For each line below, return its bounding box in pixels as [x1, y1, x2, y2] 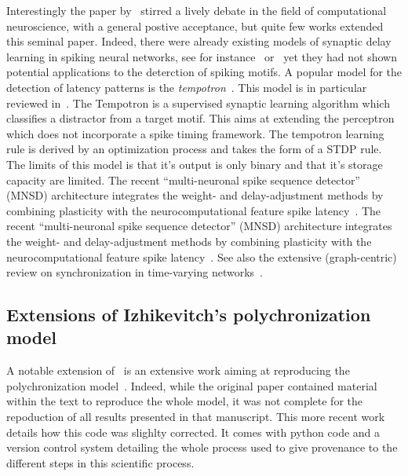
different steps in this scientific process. [6, 454, 195, 471]
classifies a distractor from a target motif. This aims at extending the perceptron [6, 110, 395, 126]
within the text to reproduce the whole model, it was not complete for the [6, 393, 363, 409]
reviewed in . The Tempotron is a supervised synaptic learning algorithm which [6, 94, 390, 111]
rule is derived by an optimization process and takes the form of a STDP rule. [6, 141, 382, 157]
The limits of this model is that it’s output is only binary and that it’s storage [6, 156, 383, 172]
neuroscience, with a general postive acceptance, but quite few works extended [6, 17, 384, 34]
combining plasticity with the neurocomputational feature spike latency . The [6, 202, 381, 218]
